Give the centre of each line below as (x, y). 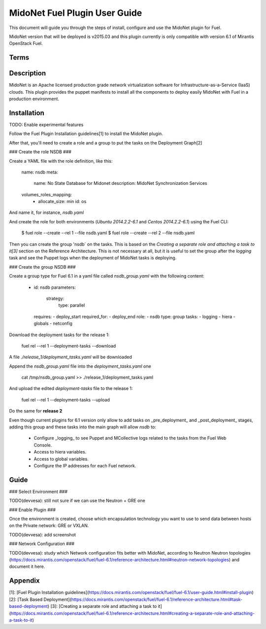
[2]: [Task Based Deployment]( (40, 599)
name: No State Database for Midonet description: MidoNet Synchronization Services (120, 183)
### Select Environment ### (38, 491)
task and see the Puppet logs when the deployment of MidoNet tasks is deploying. (93, 258)
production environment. (34, 99)
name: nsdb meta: (40, 172)
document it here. (27, 566)
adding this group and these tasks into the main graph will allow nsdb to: (83, 427)
